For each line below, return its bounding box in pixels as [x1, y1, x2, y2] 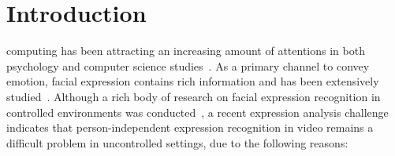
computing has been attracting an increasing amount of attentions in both [6, 42, 365, 59]
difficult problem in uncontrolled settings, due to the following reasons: [6, 134, 348, 151]
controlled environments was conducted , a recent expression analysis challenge [6, 103, 389, 120]
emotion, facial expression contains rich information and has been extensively [6, 73, 379, 89]
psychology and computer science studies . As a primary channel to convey [6, 57, 370, 74]
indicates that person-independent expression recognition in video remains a [6, 119, 374, 136]
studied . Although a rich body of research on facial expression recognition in [6, 88, 381, 104]
